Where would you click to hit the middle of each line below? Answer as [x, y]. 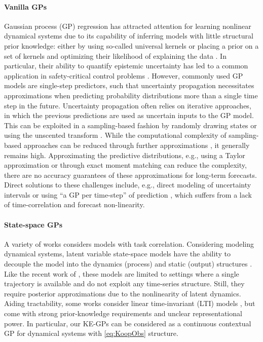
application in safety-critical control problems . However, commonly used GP [124, 75]
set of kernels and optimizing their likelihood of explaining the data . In [115, 55]
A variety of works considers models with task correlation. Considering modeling [129, 243]
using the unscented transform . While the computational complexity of [115, 135]
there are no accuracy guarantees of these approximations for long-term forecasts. [130, 175]
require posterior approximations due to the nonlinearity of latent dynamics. [123, 293]
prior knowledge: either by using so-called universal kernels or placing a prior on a [131, 45]
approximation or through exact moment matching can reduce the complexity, [125, 165]
